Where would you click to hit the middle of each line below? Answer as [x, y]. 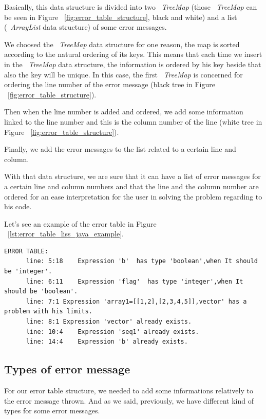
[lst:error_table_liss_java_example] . [66, 234]
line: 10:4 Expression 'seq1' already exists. [112, 332]
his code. [18, 206]
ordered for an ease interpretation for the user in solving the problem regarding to [133, 196]
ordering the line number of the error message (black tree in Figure [110, 84]
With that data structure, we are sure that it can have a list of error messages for [132, 176]
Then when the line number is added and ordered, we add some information [124, 112]
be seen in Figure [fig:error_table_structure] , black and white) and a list [121, 17]
